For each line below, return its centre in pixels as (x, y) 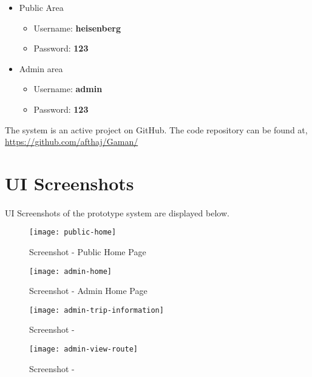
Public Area (41, 7)
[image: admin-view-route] (83, 349)
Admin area (41, 68)
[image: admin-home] (71, 271)
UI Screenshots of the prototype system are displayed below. (117, 212)
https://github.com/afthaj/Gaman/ (72, 142)
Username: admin (68, 89)
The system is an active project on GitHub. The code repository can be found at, (156, 129)
